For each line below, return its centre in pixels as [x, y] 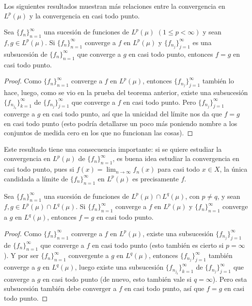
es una [202, 42]
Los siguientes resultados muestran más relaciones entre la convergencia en [115, 6]
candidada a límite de [36, 178]
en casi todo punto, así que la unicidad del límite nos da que [132, 114]
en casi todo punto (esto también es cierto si [158, 245]
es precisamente [156, 178]
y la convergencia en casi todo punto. [85, 15]
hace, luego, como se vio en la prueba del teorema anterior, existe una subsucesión [126, 92]
